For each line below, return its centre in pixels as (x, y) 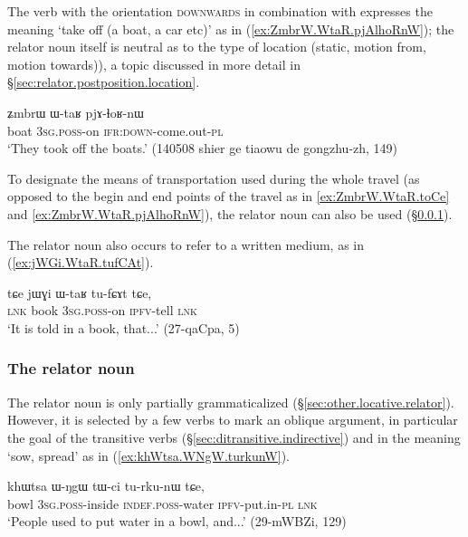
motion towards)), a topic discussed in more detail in (154, 64)
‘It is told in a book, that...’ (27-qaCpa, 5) (124, 327)
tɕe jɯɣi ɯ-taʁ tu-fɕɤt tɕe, (80, 292)
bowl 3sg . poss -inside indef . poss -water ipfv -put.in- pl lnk (162, 503)
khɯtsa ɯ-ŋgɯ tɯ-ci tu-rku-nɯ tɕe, (106, 486)
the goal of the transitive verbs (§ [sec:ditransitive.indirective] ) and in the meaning (234, 437)
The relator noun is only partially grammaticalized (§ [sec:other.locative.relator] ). (231, 402)
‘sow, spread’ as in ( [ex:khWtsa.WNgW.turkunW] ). (148, 455)
